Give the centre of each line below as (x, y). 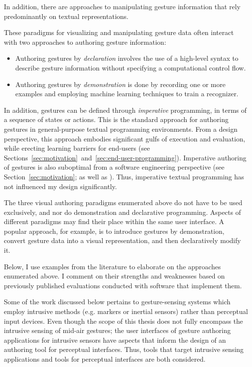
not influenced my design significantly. (61, 186)
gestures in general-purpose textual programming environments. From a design (121, 129)
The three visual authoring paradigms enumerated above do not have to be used (123, 202)
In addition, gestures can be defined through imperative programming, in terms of (125, 110)
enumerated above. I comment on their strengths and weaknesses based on (114, 276)
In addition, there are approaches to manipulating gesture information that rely (122, 6)
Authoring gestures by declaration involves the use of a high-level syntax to (127, 58)
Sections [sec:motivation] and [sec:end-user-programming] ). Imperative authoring (125, 157)
